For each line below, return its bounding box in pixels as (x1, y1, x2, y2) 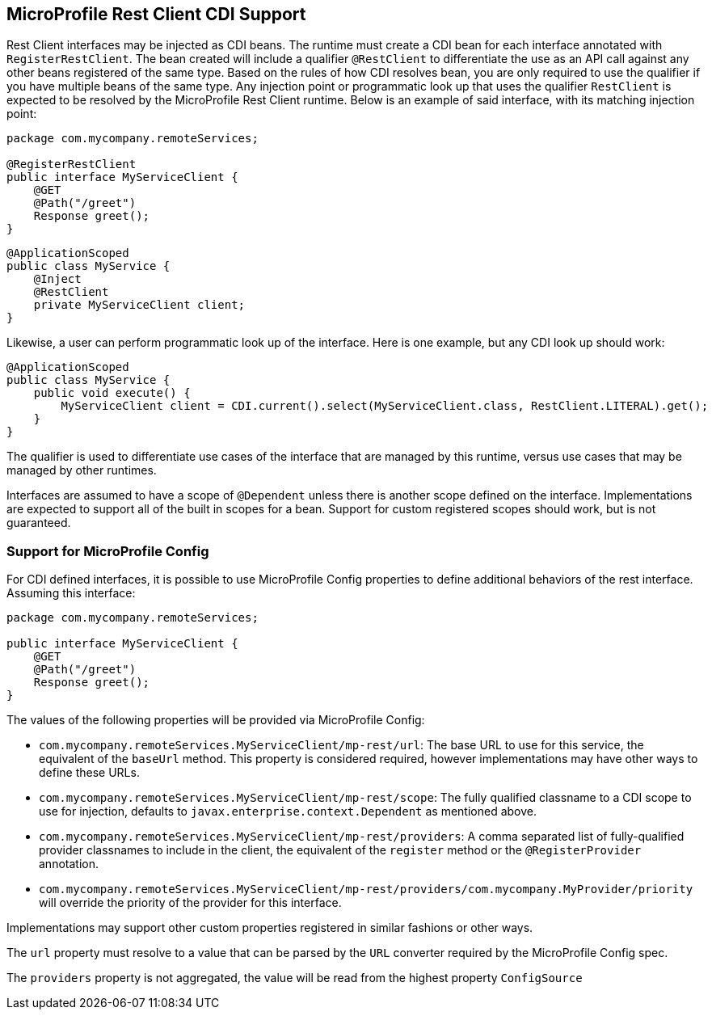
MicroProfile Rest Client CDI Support (6, 4, 306, 24)
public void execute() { (33, 386, 191, 400)
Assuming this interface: (6, 586, 136, 601)
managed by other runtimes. (6, 463, 157, 478)
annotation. (39, 857, 99, 871)
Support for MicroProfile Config (6, 542, 209, 559)
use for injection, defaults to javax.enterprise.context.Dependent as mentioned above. (39, 804, 537, 819)
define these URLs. (39, 765, 140, 780)
